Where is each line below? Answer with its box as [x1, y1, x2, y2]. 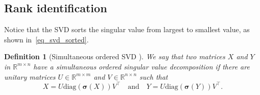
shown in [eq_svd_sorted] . [4, 34, 89, 44]
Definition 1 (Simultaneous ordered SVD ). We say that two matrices [4, 51, 225, 62]
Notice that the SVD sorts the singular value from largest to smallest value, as [4, 24, 250, 35]
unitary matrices [4, 71, 56, 82]
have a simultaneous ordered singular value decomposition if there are [33, 61, 250, 72]
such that [139, 71, 168, 82]
